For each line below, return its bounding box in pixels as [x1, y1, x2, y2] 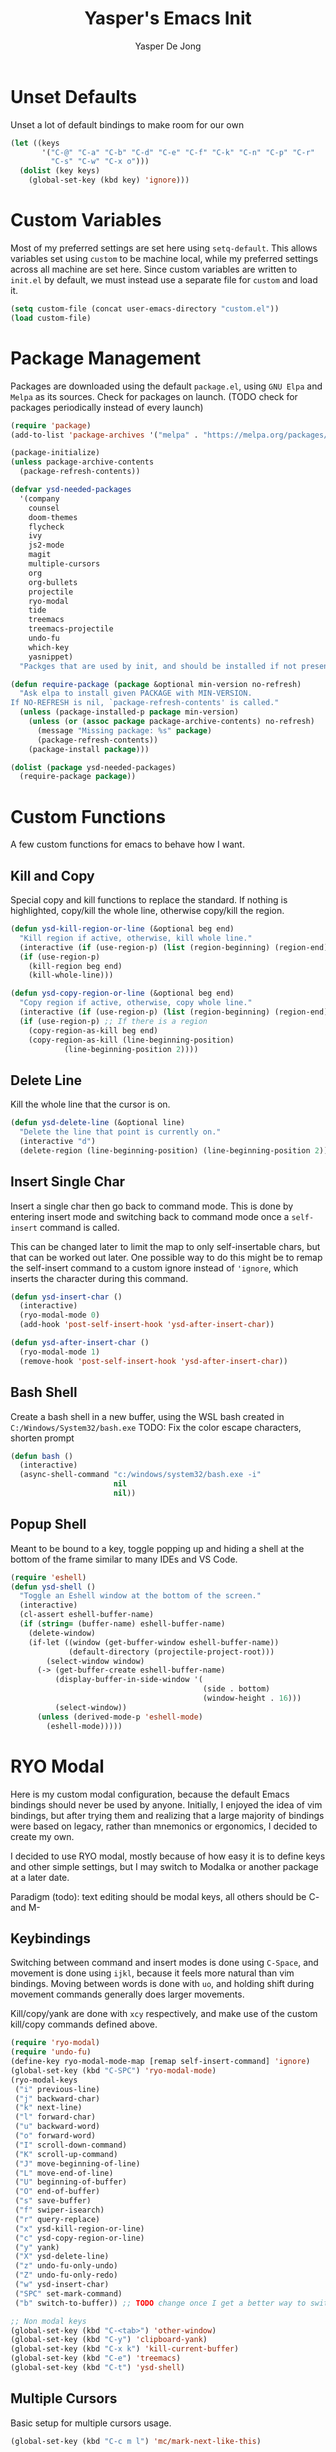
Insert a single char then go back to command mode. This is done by [10, 1200, 294, 1212]
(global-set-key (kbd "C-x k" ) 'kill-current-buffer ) [10, 2344, 240, 2354]
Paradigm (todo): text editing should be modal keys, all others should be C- [10, 1890, 320, 1902]
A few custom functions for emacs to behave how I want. [10, 838, 245, 851]
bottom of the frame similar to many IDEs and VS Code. [10, 1553, 238, 1565]
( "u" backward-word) [14, 2122, 101, 2132]
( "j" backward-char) [14, 2093, 101, 2104]
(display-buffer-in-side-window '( [54, 1675, 203, 1685]
